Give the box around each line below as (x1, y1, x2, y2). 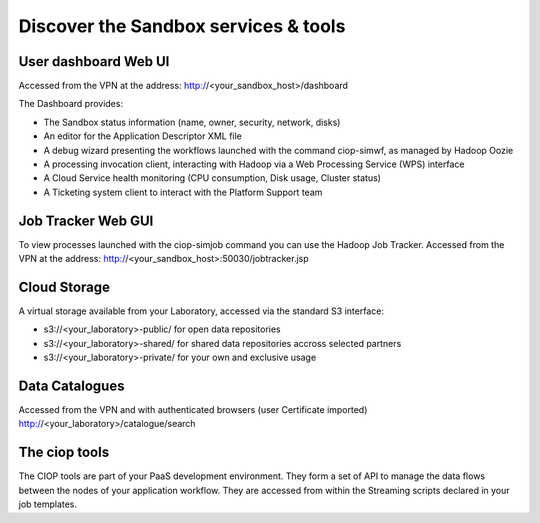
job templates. (18, 498, 78, 510)
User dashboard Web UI (18, 53, 170, 70)
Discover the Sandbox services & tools (18, 15, 346, 37)
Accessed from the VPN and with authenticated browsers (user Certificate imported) (18, 404, 368, 416)
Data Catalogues (18, 377, 125, 394)
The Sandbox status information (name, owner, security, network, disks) (43, 116, 341, 128)
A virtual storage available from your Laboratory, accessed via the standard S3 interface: (18, 305, 385, 317)
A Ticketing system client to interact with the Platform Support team (43, 186, 323, 198)
